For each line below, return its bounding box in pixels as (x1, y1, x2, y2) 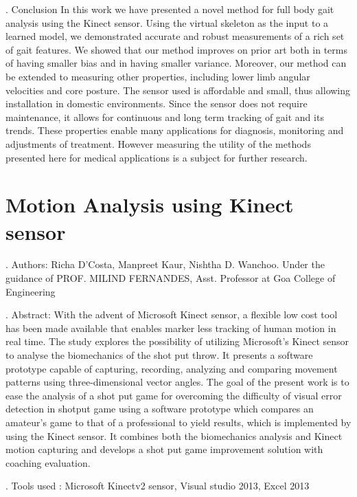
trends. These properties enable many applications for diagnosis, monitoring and (5, 123, 344, 137)
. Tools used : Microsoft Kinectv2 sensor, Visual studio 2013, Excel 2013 (5, 478, 310, 493)
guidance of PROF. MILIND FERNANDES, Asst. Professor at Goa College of (5, 271, 336, 285)
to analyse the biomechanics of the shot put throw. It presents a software (5, 348, 313, 362)
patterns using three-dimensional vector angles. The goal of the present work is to (5, 375, 349, 389)
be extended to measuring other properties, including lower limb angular (5, 69, 310, 83)
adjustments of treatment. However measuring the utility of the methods (5, 136, 311, 151)
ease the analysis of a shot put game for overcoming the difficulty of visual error (5, 388, 342, 402)
